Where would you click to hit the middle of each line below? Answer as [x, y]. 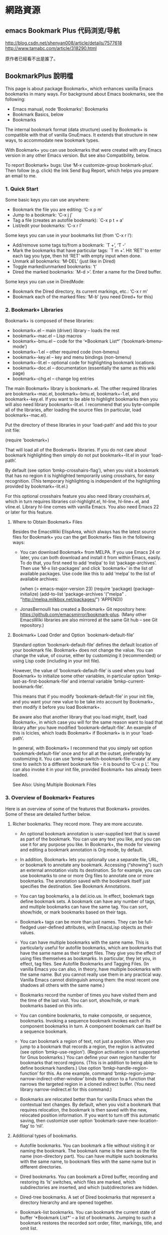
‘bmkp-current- [129, 681]
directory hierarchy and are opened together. [66, 1202]
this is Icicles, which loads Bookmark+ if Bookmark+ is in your [76, 733]
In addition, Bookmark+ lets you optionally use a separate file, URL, [89, 859]
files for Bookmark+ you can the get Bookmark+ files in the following [83, 537]
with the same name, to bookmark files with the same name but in [88, 1161]
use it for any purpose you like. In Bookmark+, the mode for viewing [90, 844]
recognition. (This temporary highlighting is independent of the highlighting [83, 481]
